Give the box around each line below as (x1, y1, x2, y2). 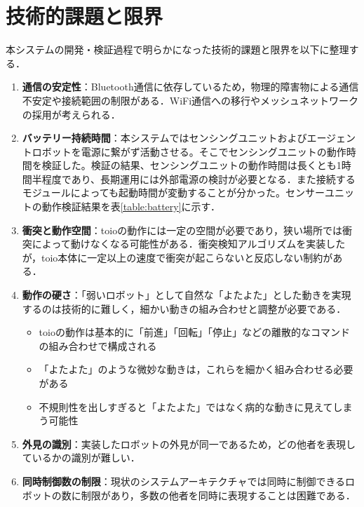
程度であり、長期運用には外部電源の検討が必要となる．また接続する (41, 171, 356, 186)
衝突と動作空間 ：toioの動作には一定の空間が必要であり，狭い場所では (22, 222, 343, 237)
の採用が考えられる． (22, 107, 121, 121)
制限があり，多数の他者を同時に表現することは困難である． (81, 487, 356, 502)
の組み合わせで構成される (39, 338, 157, 353)
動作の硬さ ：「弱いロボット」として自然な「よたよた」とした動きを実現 (22, 288, 351, 302)
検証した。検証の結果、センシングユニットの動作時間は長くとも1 (41, 158, 342, 173)
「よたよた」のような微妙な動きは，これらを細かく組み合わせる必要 (39, 362, 353, 377)
